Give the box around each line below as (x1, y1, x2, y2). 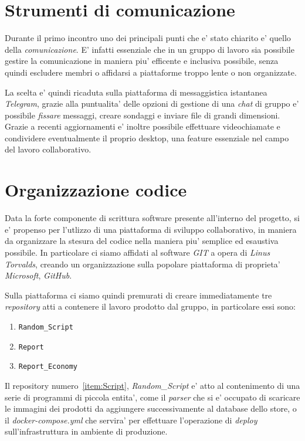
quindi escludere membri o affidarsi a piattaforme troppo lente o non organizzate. (5, 66, 297, 78)
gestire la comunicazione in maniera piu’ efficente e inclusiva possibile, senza (5, 55, 279, 67)
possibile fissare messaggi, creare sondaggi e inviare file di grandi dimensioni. (5, 108, 280, 121)
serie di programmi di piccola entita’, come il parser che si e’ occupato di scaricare (5, 391, 300, 403)
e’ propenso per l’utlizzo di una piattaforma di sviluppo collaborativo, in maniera (5, 223, 297, 235)
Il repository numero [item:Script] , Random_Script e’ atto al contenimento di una (5, 379, 300, 391)
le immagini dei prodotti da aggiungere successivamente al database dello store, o (5, 402, 297, 415)
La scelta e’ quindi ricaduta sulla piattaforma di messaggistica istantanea (5, 86, 267, 98)
